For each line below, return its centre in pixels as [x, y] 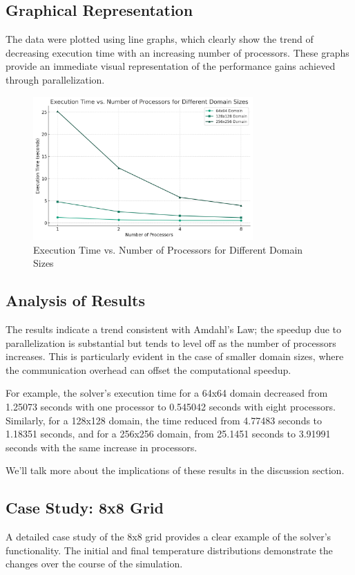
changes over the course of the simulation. [94, 564]
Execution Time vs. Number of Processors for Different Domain [168, 249]
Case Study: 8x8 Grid [85, 508]
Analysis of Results [75, 300]
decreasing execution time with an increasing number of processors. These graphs [177, 52]
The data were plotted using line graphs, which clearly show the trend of [160, 39]
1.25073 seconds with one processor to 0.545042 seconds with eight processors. [171, 406]
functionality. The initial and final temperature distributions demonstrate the [169, 550]
